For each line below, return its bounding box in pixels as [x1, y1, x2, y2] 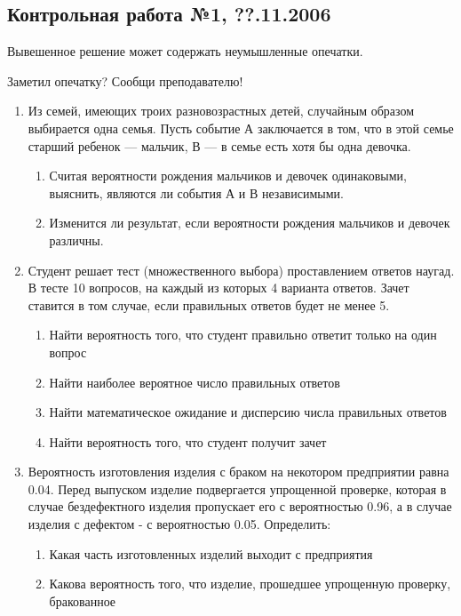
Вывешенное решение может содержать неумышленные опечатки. [7, 42, 363, 60]
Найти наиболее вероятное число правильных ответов [49, 372, 340, 391]
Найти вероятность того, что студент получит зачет [49, 432, 327, 451]
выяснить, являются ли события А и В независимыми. [49, 183, 344, 202]
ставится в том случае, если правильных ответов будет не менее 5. [28, 295, 390, 314]
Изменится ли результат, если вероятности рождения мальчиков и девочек [49, 213, 450, 232]
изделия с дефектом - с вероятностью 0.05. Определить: [28, 515, 331, 533]
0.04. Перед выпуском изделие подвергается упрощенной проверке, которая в [28, 479, 447, 498]
